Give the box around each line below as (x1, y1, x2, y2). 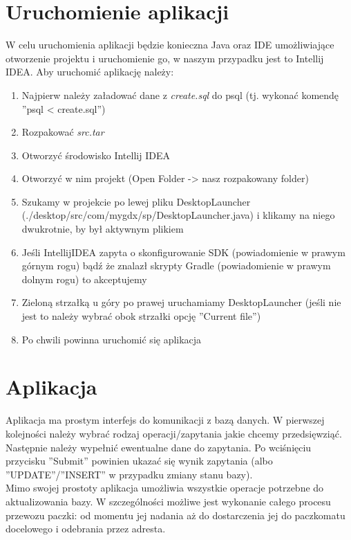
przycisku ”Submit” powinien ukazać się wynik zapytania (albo (6, 453, 273, 468)
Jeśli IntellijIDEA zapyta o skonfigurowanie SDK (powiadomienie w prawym (21, 244, 345, 259)
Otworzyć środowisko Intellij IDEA (21, 147, 170, 162)
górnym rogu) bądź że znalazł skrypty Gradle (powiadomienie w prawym (21, 258, 331, 273)
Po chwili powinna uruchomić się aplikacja (21, 332, 202, 346)
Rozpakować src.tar (21, 125, 104, 139)
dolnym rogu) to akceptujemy (21, 271, 147, 286)
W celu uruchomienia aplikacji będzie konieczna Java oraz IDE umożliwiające (6, 37, 334, 52)
